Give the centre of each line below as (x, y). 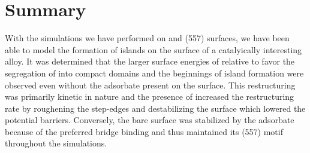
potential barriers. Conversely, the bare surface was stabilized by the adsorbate (150, 120)
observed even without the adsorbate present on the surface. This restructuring (150, 85)
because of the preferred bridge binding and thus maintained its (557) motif (144, 131)
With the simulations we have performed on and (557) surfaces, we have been (147, 38)
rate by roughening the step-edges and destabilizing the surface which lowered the (155, 108)
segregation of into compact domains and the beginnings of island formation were (154, 73)
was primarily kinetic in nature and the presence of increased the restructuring (150, 97)
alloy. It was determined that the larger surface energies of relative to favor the (150, 61)
